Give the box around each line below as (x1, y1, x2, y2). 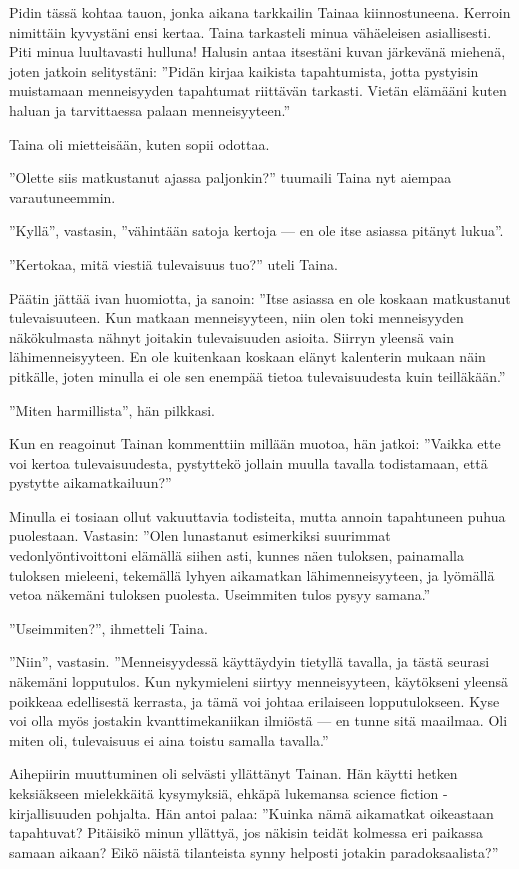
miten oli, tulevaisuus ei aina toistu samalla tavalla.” (9, 729, 329, 750)
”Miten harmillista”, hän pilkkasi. (9, 399, 215, 420)
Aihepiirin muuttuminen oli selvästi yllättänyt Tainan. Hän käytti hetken (9, 763, 458, 784)
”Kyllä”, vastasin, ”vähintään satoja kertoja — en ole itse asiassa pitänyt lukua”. (9, 220, 504, 241)
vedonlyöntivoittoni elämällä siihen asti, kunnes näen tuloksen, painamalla (9, 545, 464, 566)
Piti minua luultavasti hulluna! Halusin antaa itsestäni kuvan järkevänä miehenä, (9, 41, 506, 62)
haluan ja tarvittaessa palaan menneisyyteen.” (9, 99, 291, 120)
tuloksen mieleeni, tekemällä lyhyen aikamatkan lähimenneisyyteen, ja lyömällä (9, 564, 495, 585)
